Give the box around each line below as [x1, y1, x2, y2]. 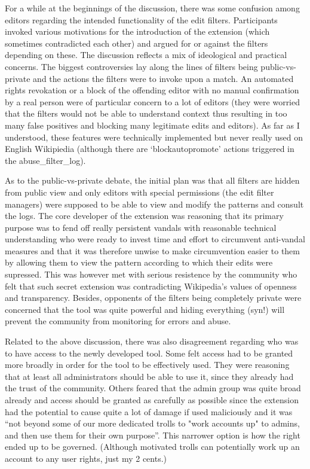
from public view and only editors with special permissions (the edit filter [5, 185, 274, 198]
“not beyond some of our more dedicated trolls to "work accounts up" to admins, [5, 417, 300, 430]
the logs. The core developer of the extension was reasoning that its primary [5, 209, 284, 222]
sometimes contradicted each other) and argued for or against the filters [5, 36, 268, 49]
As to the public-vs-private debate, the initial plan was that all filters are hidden [5, 174, 300, 187]
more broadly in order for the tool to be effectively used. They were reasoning [5, 358, 290, 371]
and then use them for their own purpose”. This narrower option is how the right [5, 428, 300, 441]
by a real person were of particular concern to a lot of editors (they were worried [5, 95, 300, 108]
